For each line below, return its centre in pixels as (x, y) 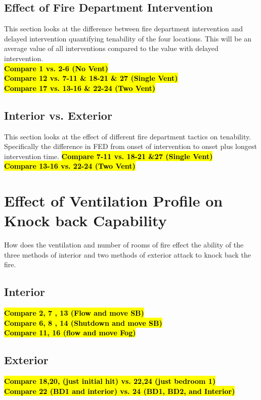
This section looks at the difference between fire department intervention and (124, 29)
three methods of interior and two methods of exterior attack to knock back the (127, 254)
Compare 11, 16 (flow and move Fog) (70, 333)
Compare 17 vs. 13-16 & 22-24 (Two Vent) (80, 88)
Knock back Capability (85, 220)
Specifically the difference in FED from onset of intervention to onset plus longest (130, 146)
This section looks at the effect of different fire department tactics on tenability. (128, 136)
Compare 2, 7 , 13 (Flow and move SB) (74, 313)
